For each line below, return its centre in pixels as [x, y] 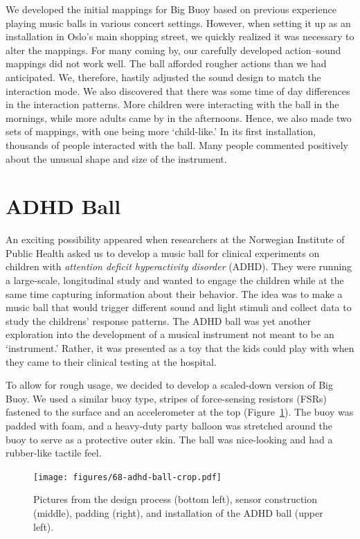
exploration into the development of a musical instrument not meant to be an [170, 334]
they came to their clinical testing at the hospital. [111, 361]
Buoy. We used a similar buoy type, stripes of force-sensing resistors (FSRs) [166, 398]
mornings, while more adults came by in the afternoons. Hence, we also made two [179, 117]
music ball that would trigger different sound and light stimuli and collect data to [179, 307]
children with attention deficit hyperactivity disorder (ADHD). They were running [179, 266]
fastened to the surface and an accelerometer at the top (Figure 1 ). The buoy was [180, 412]
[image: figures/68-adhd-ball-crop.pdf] [128, 477]
